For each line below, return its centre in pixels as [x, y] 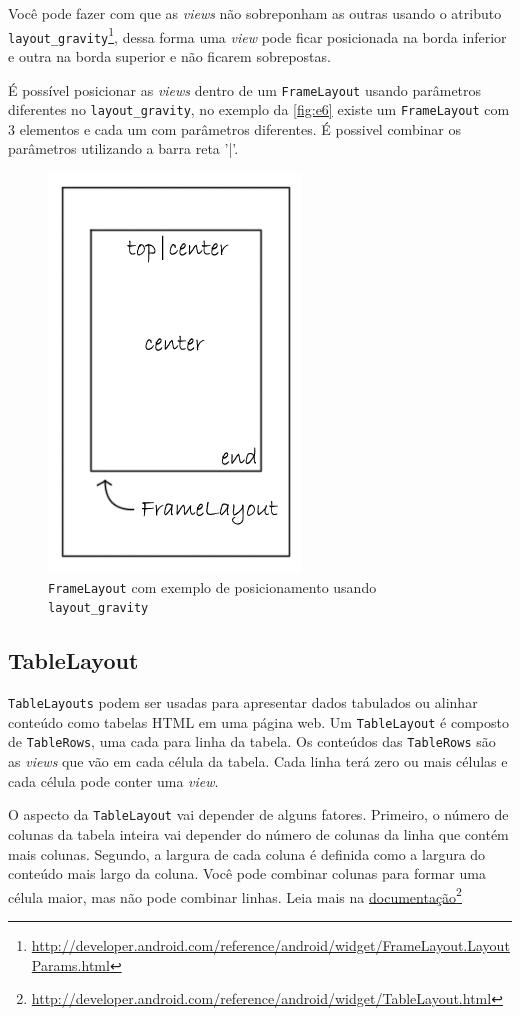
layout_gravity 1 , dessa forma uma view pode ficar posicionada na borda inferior [257, 35]
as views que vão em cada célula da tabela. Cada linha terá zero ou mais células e [258, 761]
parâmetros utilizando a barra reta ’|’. [123, 148]
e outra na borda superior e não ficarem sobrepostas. [169, 55]
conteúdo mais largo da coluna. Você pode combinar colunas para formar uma [247, 873]
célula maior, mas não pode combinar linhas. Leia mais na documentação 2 [235, 895]
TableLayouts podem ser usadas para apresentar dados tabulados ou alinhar [243, 702]
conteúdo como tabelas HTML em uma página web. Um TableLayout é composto [258, 721]
